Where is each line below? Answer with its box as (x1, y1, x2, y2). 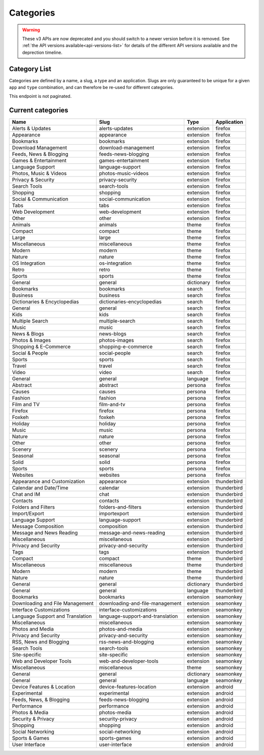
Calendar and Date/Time (12, 485, 68, 491)
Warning (22, 27, 40, 33)
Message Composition (12, 523, 64, 530)
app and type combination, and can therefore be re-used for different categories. (9, 85, 174, 90)
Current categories (9, 106, 68, 114)
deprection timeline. (22, 49, 63, 55)
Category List (9, 65, 51, 73)
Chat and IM (12, 491, 41, 498)
